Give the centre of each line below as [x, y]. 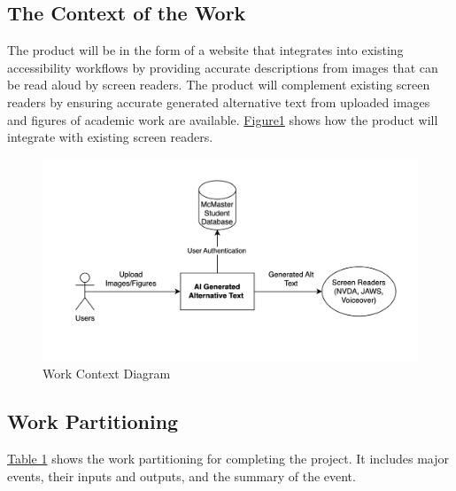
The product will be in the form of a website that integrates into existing [205, 50]
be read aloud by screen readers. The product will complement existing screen [219, 85]
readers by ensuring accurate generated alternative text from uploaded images [219, 101]
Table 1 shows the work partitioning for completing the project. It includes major [228, 459]
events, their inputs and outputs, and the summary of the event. [182, 475]
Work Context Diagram [107, 374]
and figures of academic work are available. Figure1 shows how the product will [223, 119]
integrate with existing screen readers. [110, 137]
